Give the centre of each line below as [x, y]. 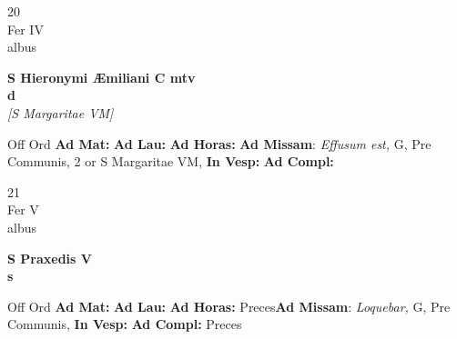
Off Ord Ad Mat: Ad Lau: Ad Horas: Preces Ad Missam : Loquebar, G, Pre [229, 306]
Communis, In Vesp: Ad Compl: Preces [125, 324]
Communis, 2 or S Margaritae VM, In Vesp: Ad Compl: [171, 161]
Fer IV [25, 29]
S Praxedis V [50, 258]
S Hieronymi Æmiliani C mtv [102, 77]
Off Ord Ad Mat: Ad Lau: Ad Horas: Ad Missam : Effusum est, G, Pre [219, 143]
